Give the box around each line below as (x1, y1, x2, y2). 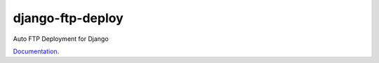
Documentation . (13, 47, 60, 55)
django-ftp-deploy (13, 10, 124, 26)
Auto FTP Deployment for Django (13, 35, 109, 43)
